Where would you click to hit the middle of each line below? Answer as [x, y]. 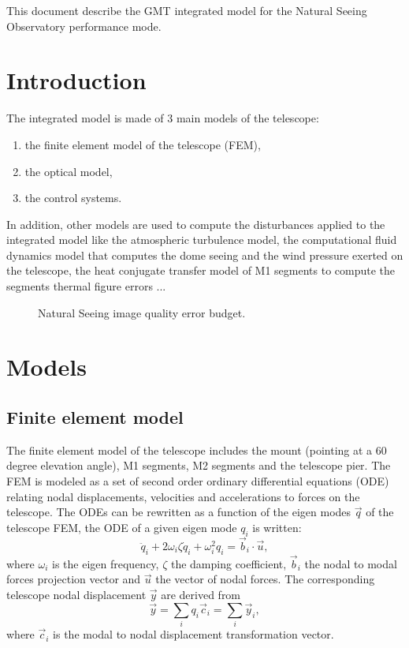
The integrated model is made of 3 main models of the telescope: [163, 118]
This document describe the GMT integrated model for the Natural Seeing [187, 10]
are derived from [201, 595]
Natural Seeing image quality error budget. [142, 312]
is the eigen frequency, [106, 563]
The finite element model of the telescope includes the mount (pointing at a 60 [197, 449]
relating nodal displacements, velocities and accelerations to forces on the [183, 496]
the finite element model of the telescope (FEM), [143, 144]
